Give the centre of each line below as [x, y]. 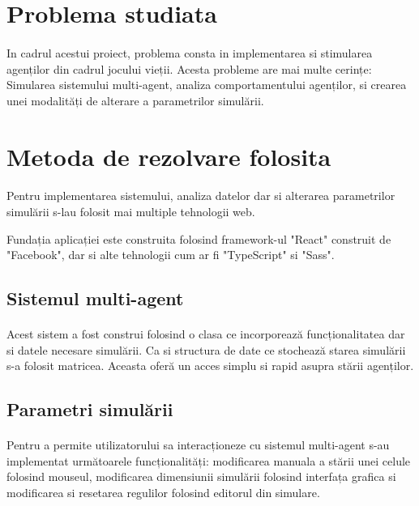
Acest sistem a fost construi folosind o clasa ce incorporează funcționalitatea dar [206, 334]
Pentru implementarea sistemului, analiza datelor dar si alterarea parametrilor [201, 196]
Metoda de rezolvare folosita [169, 156]
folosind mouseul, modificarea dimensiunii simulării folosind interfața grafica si [201, 476]
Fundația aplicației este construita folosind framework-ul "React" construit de [199, 238]
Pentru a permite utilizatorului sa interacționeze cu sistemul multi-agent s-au [198, 445]
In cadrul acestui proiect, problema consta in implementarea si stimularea [190, 52]
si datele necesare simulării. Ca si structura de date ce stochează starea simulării [206, 349]
